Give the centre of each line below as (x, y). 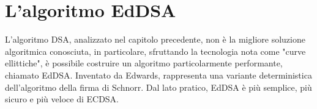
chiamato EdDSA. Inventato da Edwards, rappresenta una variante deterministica (158, 75)
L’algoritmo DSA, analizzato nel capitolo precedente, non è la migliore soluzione (155, 39)
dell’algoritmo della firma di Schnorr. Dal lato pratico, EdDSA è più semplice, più (158, 87)
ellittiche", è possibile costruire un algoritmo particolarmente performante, (144, 63)
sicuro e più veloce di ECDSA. (62, 99)
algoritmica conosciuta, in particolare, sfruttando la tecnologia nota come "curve (155, 51)
